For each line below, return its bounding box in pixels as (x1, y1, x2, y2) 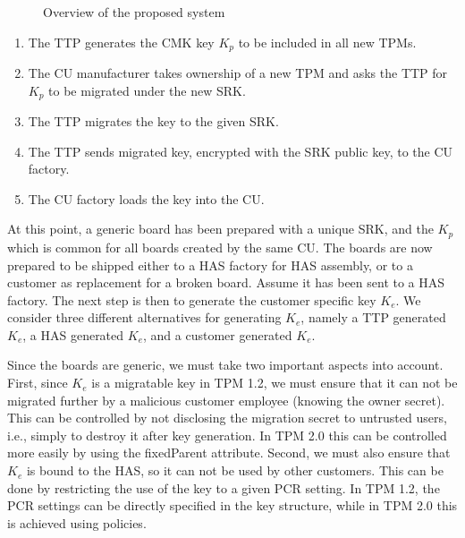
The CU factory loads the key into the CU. (28, 189, 265, 208)
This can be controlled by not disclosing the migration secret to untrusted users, (7, 408, 447, 427)
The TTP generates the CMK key (28, 32, 215, 51)
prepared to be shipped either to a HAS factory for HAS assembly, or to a (7, 255, 413, 274)
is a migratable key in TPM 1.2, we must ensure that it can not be (91, 373, 458, 392)
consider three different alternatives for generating (7, 308, 282, 327)
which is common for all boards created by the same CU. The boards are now (7, 237, 433, 256)
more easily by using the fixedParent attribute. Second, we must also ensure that (7, 443, 451, 462)
